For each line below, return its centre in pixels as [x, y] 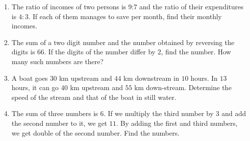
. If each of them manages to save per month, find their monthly [125, 16]
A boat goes [30, 78]
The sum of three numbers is [55, 113]
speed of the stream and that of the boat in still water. [94, 97]
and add [234, 113]
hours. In [204, 78]
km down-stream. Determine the [183, 87]
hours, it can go [35, 87]
